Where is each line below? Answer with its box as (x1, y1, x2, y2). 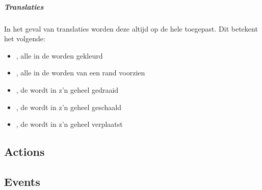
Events (4, 173, 40, 189)
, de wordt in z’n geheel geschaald (16, 101, 122, 112)
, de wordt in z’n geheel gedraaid (16, 84, 119, 95)
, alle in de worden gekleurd (16, 50, 103, 61)
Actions (4, 144, 45, 159)
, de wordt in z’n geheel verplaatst (16, 119, 123, 129)
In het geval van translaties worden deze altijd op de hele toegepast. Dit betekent (4, 23, 258, 34)
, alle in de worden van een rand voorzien (16, 67, 145, 78)
